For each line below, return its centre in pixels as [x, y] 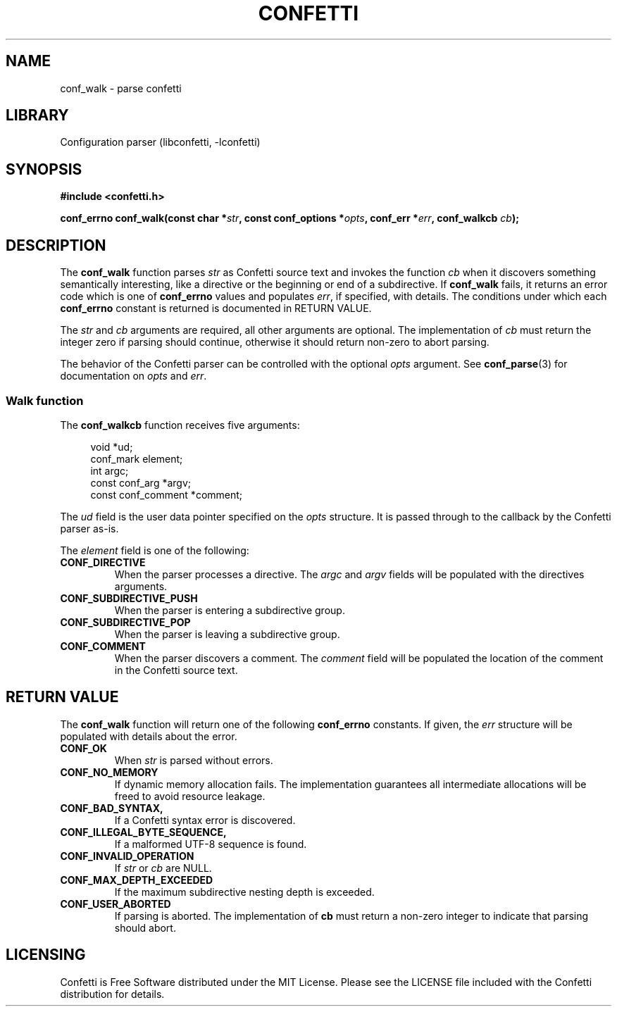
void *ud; [112, 446]
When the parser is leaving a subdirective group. [227, 634]
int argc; [110, 470]
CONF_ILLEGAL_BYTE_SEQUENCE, [143, 832]
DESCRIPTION [56, 245]
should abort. [145, 927]
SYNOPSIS [44, 169]
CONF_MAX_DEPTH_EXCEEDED [137, 880]
